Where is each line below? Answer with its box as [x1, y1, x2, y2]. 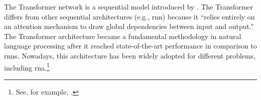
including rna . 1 [4, 60, 50, 72]
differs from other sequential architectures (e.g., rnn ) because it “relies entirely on [4, 11, 255, 21]
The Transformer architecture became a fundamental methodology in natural [4, 30, 241, 41]
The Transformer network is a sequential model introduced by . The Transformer [4, 1, 253, 11]
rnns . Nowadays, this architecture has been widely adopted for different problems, [4, 50, 256, 60]
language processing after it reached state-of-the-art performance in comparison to [4, 40, 257, 51]
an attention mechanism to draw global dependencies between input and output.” [4, 21, 254, 31]
